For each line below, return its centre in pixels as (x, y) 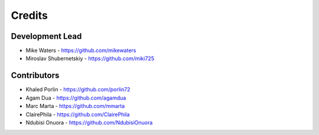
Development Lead (46, 36)
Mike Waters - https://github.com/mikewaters (81, 51)
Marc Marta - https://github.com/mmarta (75, 106)
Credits (30, 15)
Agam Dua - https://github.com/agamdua (76, 98)
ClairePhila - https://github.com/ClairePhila (78, 114)
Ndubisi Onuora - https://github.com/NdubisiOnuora (89, 122)
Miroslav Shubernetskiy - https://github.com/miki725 (90, 58)
